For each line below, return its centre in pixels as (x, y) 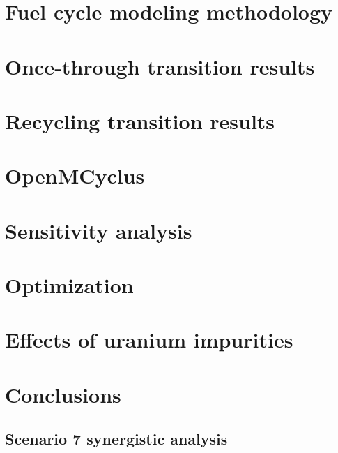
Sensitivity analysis (99, 230)
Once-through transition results (160, 66)
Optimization (69, 285)
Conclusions (63, 394)
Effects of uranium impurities (149, 340)
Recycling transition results (140, 120)
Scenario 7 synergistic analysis (116, 439)
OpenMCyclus (75, 176)
